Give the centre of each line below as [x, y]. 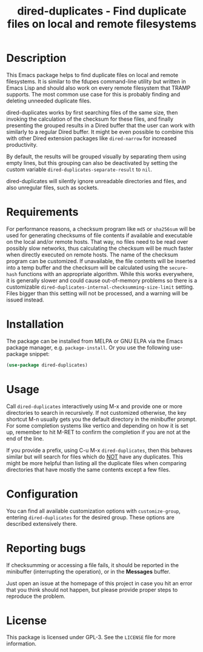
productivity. [22, 144]
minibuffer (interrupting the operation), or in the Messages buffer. [88, 571]
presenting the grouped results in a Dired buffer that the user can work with [101, 125]
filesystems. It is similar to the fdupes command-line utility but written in [96, 81]
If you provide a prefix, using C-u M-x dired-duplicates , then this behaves [99, 450]
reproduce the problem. [36, 596]
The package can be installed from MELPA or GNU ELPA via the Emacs [95, 341]
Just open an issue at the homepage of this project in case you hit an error [99, 583]
